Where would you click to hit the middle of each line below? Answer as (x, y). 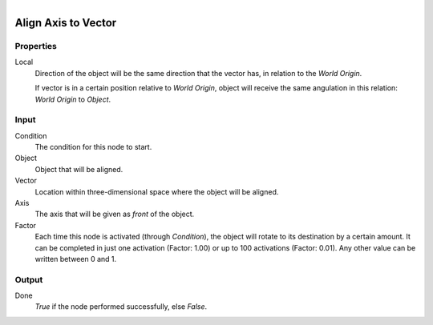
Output (29, 279)
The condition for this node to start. (93, 147)
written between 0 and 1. (76, 259)
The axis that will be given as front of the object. (115, 214)
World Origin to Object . (73, 99)
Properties (36, 46)
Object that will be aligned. (79, 169)
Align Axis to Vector (66, 23)
